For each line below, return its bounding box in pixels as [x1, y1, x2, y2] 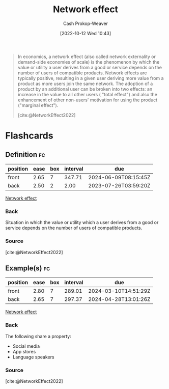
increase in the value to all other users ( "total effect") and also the [17, 91, 158, 97]
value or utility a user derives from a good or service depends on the [17, 64, 162, 70]
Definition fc [5, 150, 45, 159]
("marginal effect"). [17, 102, 59, 108]
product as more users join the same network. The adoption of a [17, 80, 153, 87]
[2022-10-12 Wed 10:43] [60, 30, 111, 36]
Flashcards [5, 130, 53, 142]
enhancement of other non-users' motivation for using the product [17, 97, 158, 103]
